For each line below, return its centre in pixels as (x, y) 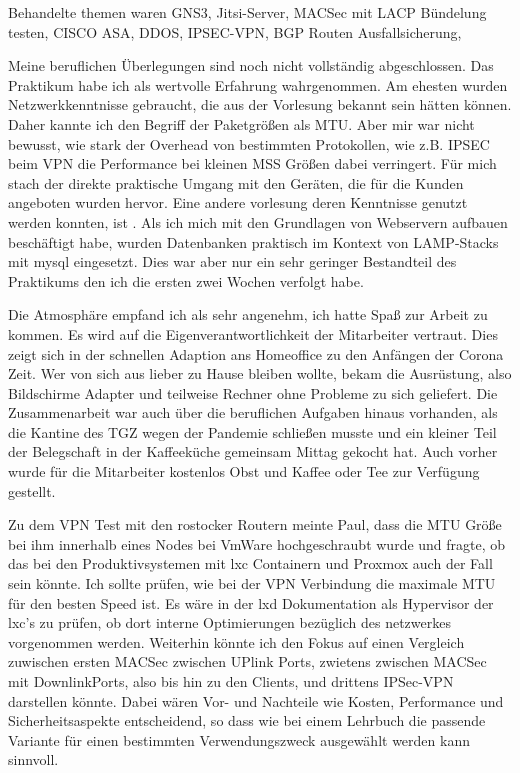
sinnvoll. (33, 759)
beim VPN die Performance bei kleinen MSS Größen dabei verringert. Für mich (252, 163)
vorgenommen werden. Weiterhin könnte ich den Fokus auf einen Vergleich (236, 641)
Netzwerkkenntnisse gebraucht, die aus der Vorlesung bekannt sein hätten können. (260, 104)
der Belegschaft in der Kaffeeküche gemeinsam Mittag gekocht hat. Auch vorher (253, 451)
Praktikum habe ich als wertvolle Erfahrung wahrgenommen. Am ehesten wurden (258, 84)
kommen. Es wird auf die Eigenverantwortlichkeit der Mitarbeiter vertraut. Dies (253, 333)
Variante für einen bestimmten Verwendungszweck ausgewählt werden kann (239, 739)
